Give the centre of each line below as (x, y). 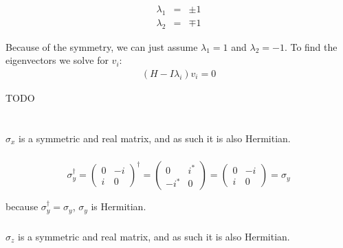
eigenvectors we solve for (57, 60)
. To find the (311, 46)
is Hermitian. (119, 206)
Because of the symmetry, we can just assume (102, 46)
